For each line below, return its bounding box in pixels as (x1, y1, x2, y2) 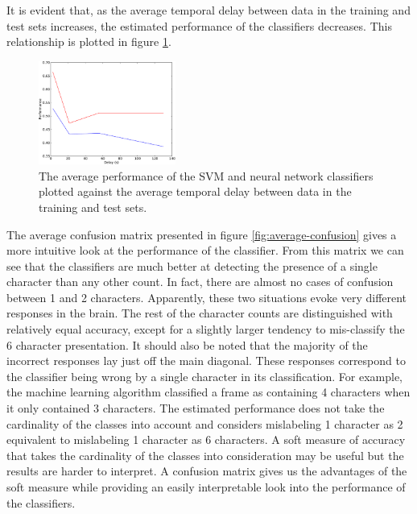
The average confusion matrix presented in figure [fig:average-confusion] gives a (6, 226, 397, 242)
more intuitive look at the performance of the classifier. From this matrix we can (6, 242, 404, 259)
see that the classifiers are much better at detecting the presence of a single (6, 257, 378, 274)
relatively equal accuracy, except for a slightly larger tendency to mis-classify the (6, 321, 405, 338)
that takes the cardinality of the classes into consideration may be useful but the (6, 446, 404, 463)
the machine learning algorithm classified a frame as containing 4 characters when (6, 383, 411, 400)
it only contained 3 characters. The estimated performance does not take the (6, 400, 385, 417)
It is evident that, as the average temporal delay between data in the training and (6, 2, 411, 18)
